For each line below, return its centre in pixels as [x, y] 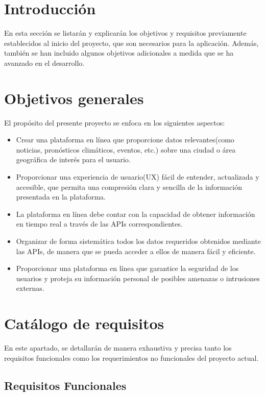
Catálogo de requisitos [84, 323]
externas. [30, 288]
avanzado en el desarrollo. [44, 63]
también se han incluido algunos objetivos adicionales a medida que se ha [119, 53]
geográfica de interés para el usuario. [73, 159]
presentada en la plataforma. [61, 197]
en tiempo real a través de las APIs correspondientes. [99, 224]
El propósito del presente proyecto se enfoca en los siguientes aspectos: [115, 122]
